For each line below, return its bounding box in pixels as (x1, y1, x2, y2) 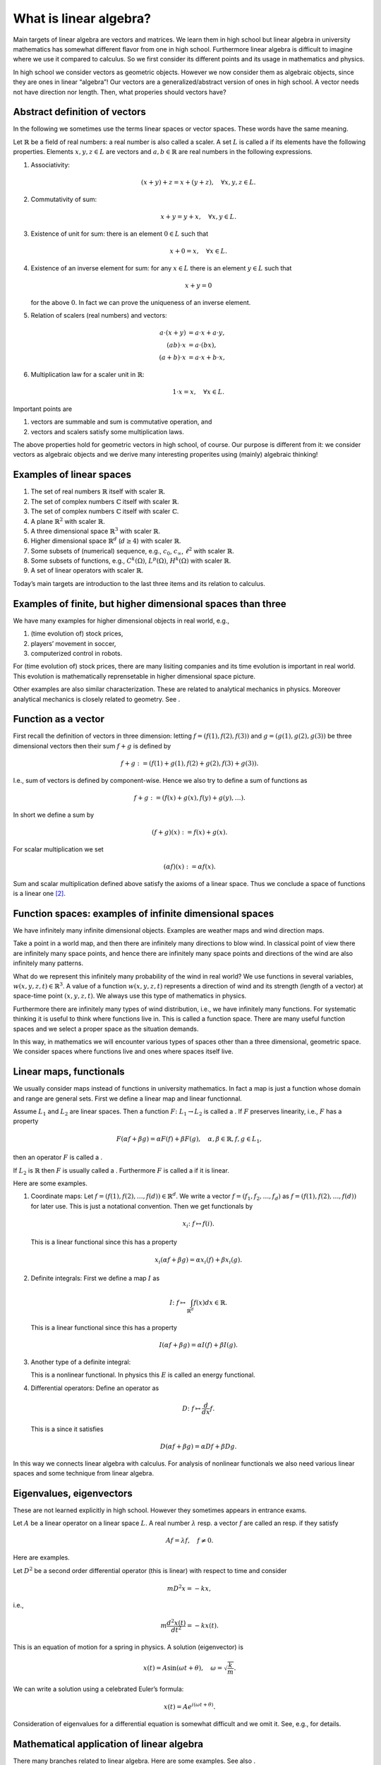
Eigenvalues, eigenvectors (13, 1487, 133, 1500)
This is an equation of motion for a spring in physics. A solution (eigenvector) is (13, 1642, 243, 1651)
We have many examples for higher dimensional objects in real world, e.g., (13, 616, 229, 625)
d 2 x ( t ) (167, 1617, 186, 1627)
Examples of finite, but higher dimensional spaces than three (13, 597, 286, 610)
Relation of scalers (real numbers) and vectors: (30, 311, 167, 319)
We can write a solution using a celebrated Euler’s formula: (13, 1685, 184, 1694)
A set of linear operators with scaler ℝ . (30, 566, 144, 575)
